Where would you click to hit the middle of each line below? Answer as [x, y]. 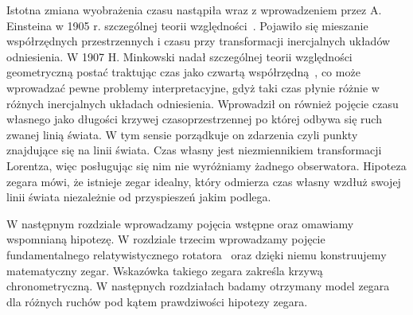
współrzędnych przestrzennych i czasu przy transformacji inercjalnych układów [199, 41]
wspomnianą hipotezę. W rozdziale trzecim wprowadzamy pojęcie [166, 239]
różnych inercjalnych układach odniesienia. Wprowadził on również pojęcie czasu [203, 103]
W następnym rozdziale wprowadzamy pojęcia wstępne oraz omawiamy [180, 223]
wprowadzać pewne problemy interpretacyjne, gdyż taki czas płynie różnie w [193, 87]
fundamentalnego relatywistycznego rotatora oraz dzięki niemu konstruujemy [197, 254]
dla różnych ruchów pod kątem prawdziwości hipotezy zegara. [157, 301]
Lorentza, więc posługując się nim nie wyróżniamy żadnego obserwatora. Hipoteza [206, 165]
